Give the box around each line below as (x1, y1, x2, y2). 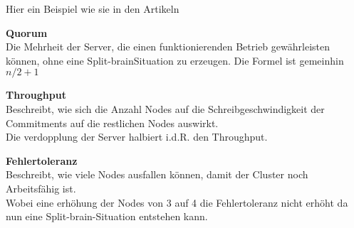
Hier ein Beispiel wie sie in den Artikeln (6, 1, 179, 16)
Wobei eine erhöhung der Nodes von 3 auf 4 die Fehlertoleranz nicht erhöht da (6, 195, 348, 210)
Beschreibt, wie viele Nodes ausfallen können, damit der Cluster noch (6, 167, 308, 182)
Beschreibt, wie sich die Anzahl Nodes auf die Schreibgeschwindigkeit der (6, 101, 325, 116)
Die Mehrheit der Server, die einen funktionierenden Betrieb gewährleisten (6, 39, 330, 54)
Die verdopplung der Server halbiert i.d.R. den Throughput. (6, 129, 268, 144)
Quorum (6, 25, 48, 40)
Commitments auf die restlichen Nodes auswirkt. (6, 115, 219, 130)
